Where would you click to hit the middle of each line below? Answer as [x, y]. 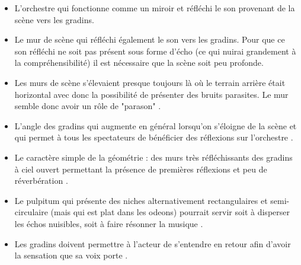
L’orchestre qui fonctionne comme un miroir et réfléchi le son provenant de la [155, 8]
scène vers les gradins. [54, 19]
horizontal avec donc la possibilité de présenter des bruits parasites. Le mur [151, 94]
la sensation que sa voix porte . [71, 255]
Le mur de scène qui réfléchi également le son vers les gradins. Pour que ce [150, 39]
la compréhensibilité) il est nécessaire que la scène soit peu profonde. [139, 63]
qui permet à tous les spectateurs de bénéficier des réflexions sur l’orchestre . [154, 137]
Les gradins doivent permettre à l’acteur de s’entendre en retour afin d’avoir [153, 243]
